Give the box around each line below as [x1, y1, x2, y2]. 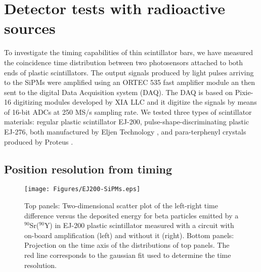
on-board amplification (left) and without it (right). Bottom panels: [24, 230, 234, 240]
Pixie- [235, 86, 253, 97]
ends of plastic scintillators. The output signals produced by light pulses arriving [4, 67, 254, 77]
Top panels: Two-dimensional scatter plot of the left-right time [24, 200, 218, 211]
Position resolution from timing [4, 161, 172, 176]
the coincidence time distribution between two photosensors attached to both [4, 57, 243, 67]
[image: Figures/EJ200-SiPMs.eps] [24, 186, 141, 193]
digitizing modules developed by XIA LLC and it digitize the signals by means [13, 97, 257, 107]
